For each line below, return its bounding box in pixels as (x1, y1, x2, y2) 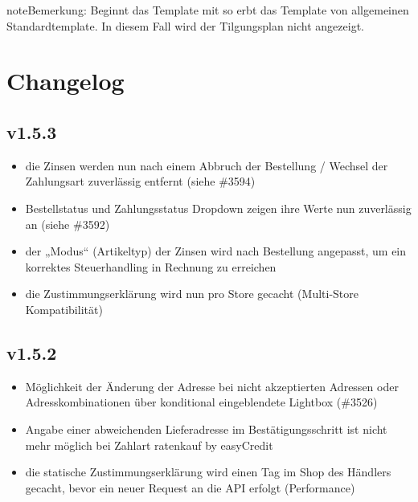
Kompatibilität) (25, 300, 103, 317)
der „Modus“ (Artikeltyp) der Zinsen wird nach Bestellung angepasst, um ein (25, 243, 407, 259)
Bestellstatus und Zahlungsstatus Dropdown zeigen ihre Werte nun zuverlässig (25, 199, 412, 216)
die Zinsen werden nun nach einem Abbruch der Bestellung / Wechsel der (25, 157, 388, 173)
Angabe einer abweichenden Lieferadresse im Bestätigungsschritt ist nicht (25, 420, 387, 437)
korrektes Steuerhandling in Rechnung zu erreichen (25, 258, 277, 275)
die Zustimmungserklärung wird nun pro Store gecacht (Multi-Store (25, 285, 359, 302)
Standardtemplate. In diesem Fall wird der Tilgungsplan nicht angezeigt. (6, 17, 365, 34)
